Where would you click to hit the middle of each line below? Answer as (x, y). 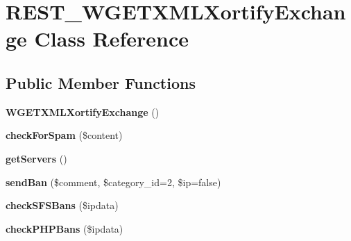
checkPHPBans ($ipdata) (65, 228)
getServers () (36, 158)
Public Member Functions (101, 82)
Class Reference (112, 39)
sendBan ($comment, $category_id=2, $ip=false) (113, 182)
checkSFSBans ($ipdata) (62, 205)
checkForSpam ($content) (64, 135)
